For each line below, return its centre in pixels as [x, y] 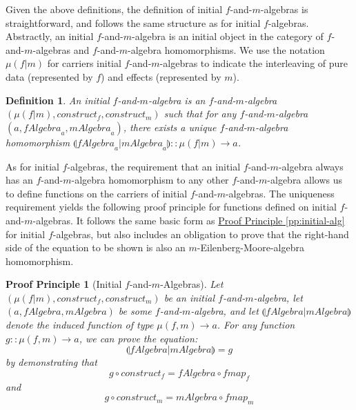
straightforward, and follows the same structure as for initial [133, 22]
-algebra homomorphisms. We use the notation [226, 49]
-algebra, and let [225, 311]
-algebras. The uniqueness [280, 193]
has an [19, 180]
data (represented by [49, 76]
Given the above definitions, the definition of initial [114, 9]
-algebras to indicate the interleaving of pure [254, 63]
